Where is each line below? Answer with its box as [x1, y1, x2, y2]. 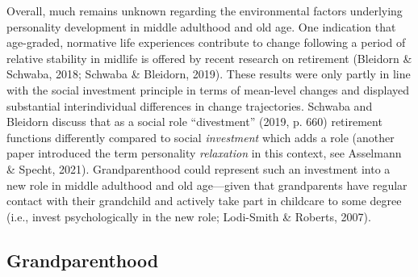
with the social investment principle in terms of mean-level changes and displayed [6, 81, 409, 98]
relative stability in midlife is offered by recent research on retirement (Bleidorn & [6, 49, 412, 66]
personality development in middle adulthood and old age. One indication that [6, 18, 396, 35]
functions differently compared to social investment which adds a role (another [6, 128, 395, 145]
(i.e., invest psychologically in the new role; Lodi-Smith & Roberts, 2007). [6, 208, 371, 225]
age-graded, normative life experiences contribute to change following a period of [6, 34, 406, 51]
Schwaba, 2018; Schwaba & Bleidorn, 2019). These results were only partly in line [6, 65, 411, 82]
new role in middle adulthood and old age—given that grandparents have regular [6, 176, 408, 193]
